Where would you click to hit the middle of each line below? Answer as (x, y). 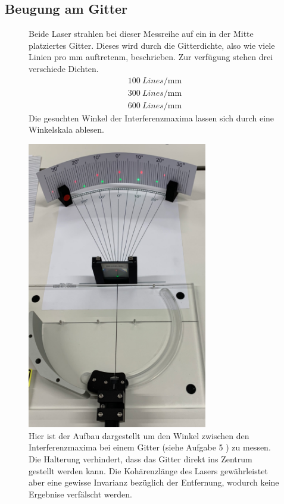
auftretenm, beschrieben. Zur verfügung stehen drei (179, 57)
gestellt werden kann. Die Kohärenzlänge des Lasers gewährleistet (148, 470)
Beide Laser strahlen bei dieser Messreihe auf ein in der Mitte (141, 34)
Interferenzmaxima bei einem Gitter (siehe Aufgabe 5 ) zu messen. (150, 447)
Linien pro (48, 57)
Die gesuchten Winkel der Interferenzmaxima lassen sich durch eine (152, 118)
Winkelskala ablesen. (66, 129)
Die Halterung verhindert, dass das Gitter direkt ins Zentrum (141, 459)
